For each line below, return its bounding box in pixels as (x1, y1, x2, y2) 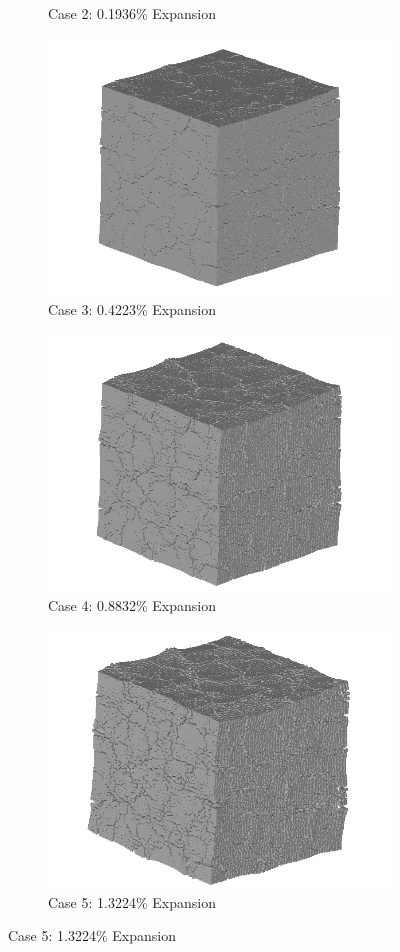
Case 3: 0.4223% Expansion (48, 299, 216, 320)
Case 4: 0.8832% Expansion (48, 595, 216, 616)
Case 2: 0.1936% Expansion (48, 3, 216, 23)
